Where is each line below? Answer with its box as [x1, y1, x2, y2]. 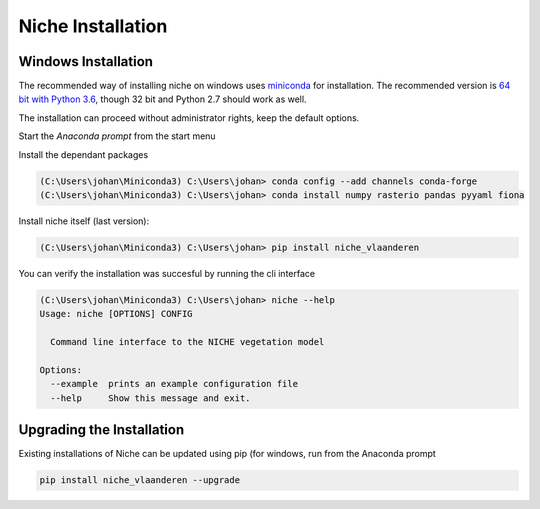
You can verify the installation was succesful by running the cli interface [18, 267, 315, 279]
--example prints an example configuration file [50, 378, 299, 390]
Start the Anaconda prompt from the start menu [18, 130, 216, 142]
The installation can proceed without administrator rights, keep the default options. [18, 111, 360, 124]
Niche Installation [18, 15, 168, 37]
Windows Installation [18, 53, 154, 70]
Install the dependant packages [18, 148, 149, 160]
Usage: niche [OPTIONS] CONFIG [39, 308, 194, 320]
